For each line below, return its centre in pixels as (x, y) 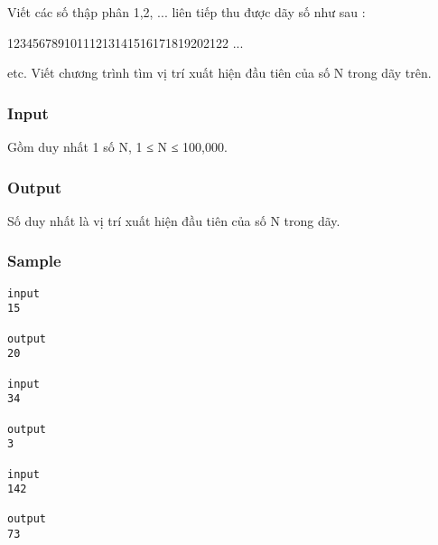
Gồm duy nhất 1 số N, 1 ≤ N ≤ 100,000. (117, 146)
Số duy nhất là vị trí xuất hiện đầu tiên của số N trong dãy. (174, 220)
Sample (34, 261)
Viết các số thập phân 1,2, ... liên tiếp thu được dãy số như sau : (186, 12)
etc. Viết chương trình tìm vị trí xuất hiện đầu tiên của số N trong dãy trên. (219, 73)
